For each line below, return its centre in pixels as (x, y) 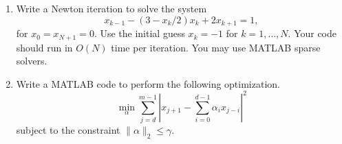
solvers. (32, 61)
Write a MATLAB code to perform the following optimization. (148, 83)
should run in (44, 47)
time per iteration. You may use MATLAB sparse (216, 47)
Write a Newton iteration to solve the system (111, 8)
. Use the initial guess (139, 33)
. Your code (312, 33)
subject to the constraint (68, 130)
